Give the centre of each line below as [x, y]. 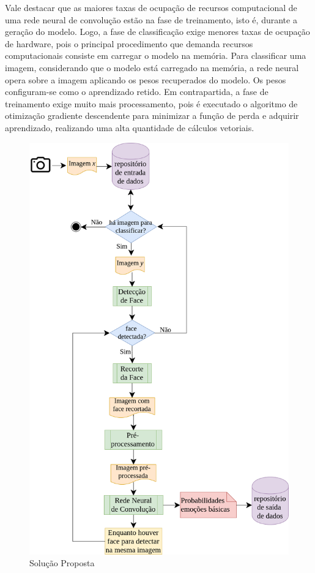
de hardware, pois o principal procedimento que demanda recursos [129, 43]
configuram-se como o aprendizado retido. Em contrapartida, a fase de [137, 92]
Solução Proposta [62, 563]
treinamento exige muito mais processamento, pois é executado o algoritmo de [151, 103]
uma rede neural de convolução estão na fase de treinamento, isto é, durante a [151, 19]
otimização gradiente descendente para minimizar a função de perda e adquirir [152, 116]
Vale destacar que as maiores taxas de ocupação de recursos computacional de [151, 7]
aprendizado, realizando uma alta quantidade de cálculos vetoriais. [130, 127]
